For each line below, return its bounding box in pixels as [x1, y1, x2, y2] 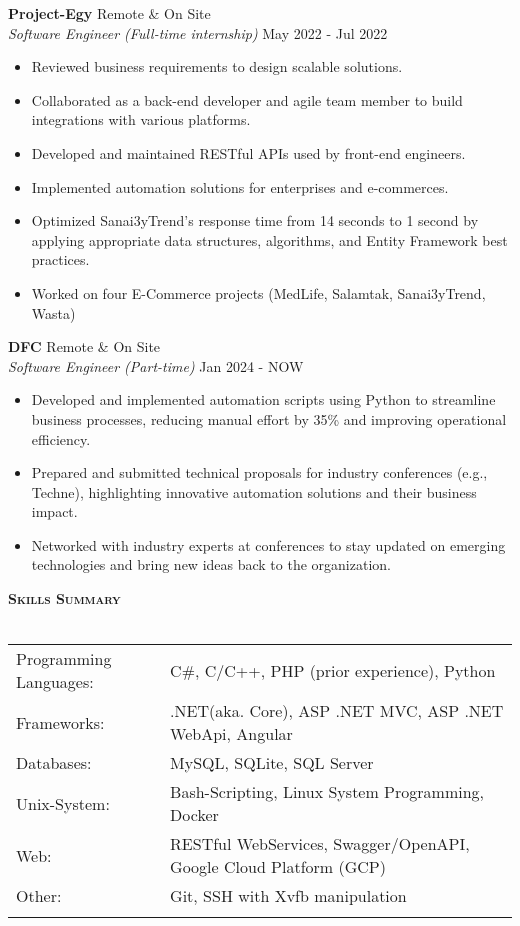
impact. [31, 501, 78, 522]
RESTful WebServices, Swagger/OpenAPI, [170, 832, 470, 856]
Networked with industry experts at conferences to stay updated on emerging [31, 534, 506, 555]
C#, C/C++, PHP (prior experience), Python [170, 658, 496, 682]
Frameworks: [16, 710, 105, 734]
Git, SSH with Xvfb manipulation [170, 884, 407, 908]
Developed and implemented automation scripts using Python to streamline [31, 389, 496, 410]
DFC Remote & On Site [8, 336, 161, 357]
